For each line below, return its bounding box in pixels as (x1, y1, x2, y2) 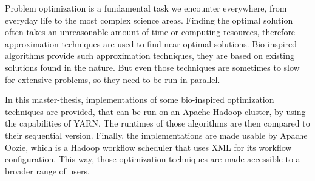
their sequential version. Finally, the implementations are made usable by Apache (5, 128, 308, 141)
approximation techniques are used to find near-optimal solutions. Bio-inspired (5, 37, 297, 50)
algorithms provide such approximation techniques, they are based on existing (5, 49, 294, 62)
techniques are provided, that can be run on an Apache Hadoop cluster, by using (5, 105, 306, 117)
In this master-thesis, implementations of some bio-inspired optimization (5, 93, 274, 106)
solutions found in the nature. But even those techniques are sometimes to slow (5, 61, 300, 73)
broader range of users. (5, 164, 90, 177)
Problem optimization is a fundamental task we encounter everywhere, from (5, 2, 287, 14)
